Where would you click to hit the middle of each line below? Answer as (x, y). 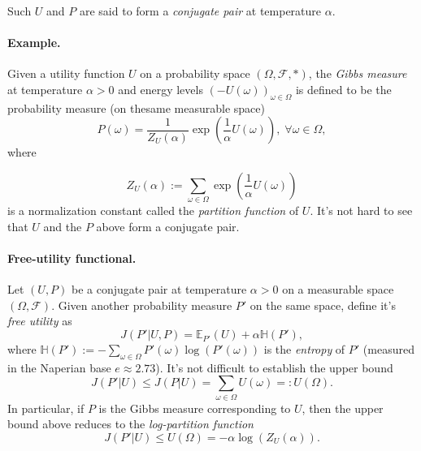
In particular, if (46, 408)
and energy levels (161, 89)
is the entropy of (304, 349)
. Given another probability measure (142, 305)
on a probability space (195, 73)
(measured (388, 349)
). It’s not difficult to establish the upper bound (274, 367)
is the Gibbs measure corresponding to (195, 408)
